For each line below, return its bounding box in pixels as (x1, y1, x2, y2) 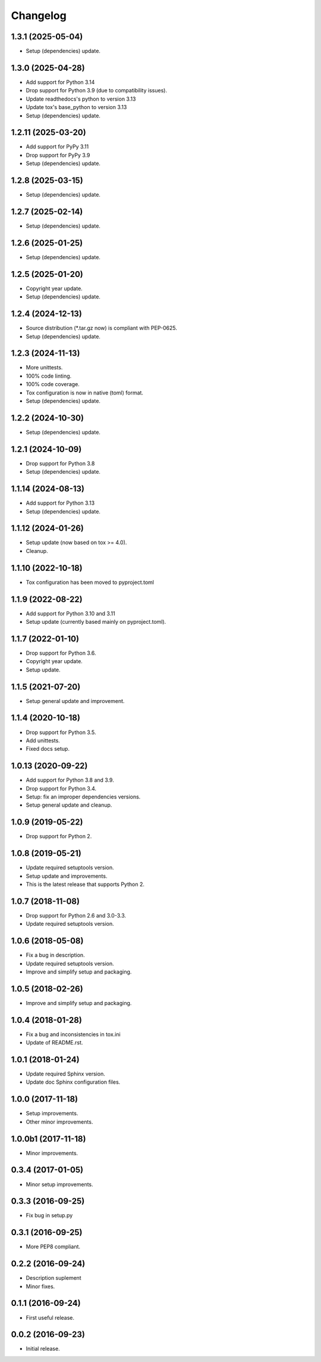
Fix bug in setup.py (26, 1212, 73, 1219)
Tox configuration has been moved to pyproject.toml (26, 579, 155, 586)
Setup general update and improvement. (26, 697, 125, 704)
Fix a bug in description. (26, 951, 86, 959)
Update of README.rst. (26, 1039, 83, 1046)
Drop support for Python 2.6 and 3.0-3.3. (26, 912, 127, 919)
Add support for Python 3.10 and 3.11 (26, 610, 115, 617)
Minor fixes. (26, 1283, 55, 1290)
